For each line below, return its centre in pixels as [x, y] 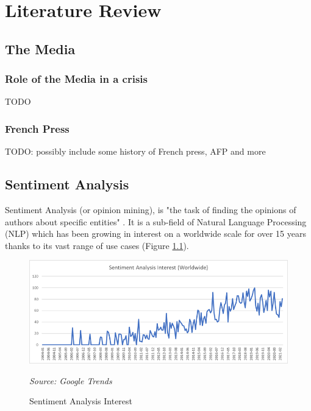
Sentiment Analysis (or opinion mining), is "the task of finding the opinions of [151, 209]
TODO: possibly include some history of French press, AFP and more [135, 151]
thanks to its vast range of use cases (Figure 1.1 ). [97, 245]
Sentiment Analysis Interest [81, 401]
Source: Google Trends [71, 380]
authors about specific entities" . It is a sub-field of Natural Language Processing [156, 221]
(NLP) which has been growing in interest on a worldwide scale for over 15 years [156, 234]
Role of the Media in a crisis [77, 79]
